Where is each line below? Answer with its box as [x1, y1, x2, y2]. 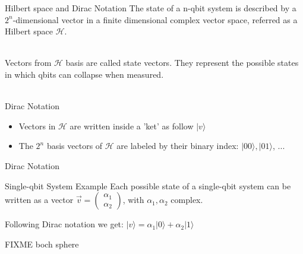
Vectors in [18, 119, 56, 132]
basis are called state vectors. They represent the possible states [65, 56, 299, 69]
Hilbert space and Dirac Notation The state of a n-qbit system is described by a [5, 2, 296, 14]
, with [122, 193, 144, 206]
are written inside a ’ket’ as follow [70, 119, 194, 132]
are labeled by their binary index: [116, 139, 239, 152]
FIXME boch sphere [5, 237, 79, 250]
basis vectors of [46, 139, 103, 152]
